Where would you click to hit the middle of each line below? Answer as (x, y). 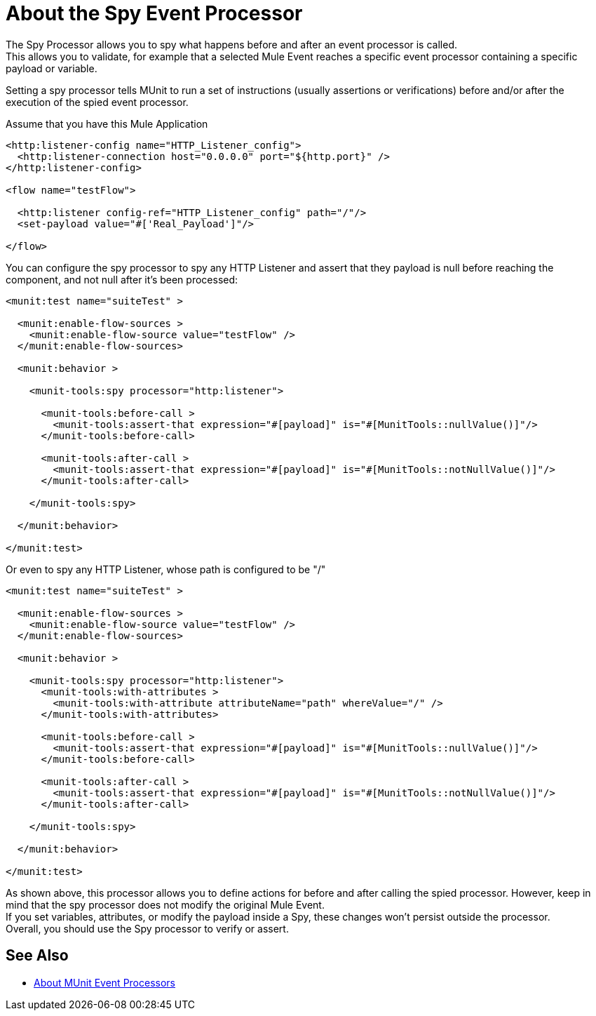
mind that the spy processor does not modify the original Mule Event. (165, 904)
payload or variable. (52, 68)
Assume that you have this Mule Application (107, 123)
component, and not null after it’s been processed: (122, 279)
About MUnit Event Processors (104, 982)
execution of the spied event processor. (97, 102)
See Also (37, 956)
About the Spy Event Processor (154, 13)
